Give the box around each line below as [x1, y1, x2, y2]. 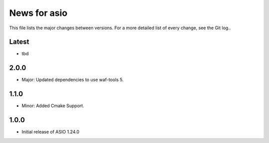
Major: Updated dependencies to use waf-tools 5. [21, 77, 124, 83]
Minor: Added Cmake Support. [21, 103, 85, 109]
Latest [9, 38, 29, 46]
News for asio [9, 7, 68, 18]
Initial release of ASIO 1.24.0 [21, 129, 80, 135]
